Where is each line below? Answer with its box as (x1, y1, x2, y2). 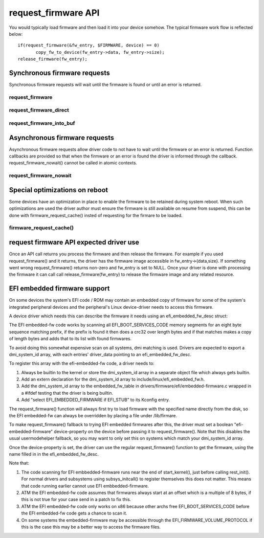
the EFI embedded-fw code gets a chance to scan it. (21, 510, 127, 516)
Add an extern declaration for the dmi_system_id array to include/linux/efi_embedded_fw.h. (21, 377, 205, 382)
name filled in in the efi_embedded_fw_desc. (9, 451, 99, 457)
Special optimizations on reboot (9, 186, 109, 194)
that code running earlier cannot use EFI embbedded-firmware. (21, 483, 149, 489)
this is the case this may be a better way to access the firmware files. (21, 524, 161, 530)
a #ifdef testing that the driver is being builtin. (21, 390, 113, 396)
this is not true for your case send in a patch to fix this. (21, 496, 132, 502)
